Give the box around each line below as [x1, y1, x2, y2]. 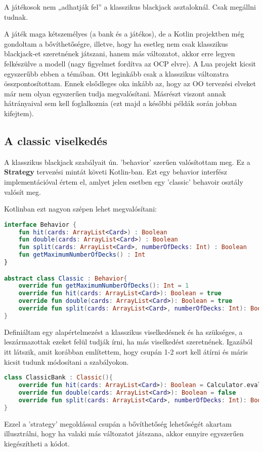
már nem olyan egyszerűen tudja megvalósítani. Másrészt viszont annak [4, 88, 226, 98]
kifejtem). [4, 108, 34, 118]
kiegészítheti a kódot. [4, 438, 70, 448]
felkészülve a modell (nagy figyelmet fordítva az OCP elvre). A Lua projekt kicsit [4, 58, 256, 68]
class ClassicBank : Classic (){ [4, 374, 113, 381]
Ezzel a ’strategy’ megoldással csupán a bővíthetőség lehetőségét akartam [4, 418, 232, 429]
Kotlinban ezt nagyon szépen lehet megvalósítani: [4, 203, 157, 214]
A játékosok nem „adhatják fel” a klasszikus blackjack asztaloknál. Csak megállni [4, 2, 256, 12]
